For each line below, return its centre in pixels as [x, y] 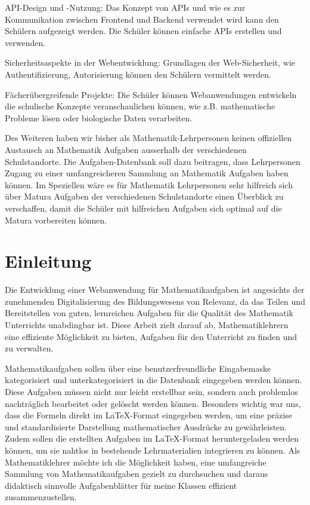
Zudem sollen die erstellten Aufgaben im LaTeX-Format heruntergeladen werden [152, 438]
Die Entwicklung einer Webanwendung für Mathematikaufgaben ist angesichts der [155, 290]
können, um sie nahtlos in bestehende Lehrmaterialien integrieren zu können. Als [153, 450]
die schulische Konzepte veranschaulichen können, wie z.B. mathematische [140, 106]
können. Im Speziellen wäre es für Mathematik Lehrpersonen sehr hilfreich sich [149, 184]
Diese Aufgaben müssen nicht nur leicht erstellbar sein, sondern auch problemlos [151, 391]
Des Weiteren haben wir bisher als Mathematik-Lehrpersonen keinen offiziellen [148, 138]
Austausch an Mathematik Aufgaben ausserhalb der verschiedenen [126, 149]
